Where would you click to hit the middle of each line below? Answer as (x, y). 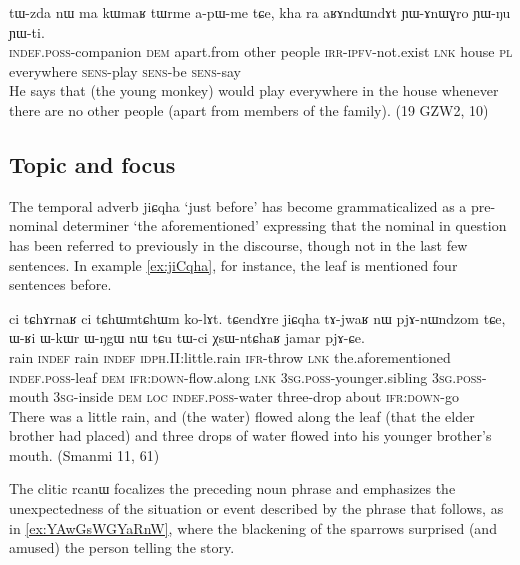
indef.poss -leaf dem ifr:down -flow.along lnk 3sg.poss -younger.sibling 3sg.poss (245, 376)
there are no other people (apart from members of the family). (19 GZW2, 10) (249, 109)
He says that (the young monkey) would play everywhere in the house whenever (254, 90)
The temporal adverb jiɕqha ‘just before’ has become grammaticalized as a (238, 205)
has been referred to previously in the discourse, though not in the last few (238, 244)
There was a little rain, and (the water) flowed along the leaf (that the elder (242, 415)
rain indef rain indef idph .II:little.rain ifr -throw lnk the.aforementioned (230, 356)
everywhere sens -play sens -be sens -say (125, 70)
